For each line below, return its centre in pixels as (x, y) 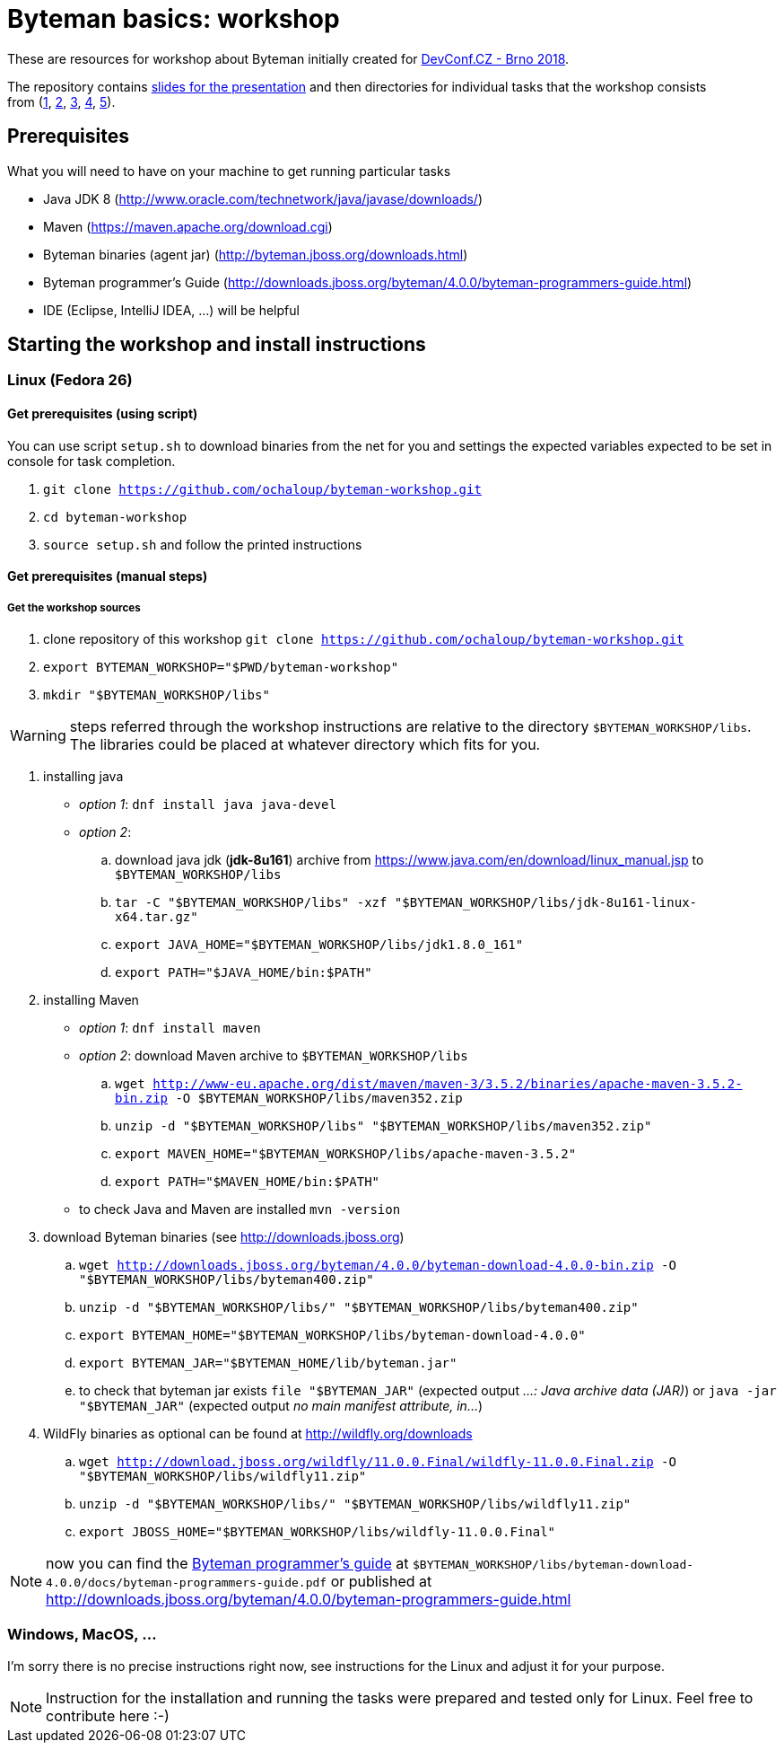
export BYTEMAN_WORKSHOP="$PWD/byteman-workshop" (221, 668)
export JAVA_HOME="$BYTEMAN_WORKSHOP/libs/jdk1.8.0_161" (319, 945)
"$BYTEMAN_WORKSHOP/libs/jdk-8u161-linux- (546, 903)
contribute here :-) (108, 1715)
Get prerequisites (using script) (103, 414)
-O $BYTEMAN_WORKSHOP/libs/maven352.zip (319, 1099)
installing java (83, 777)
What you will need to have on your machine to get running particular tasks (229, 171)
